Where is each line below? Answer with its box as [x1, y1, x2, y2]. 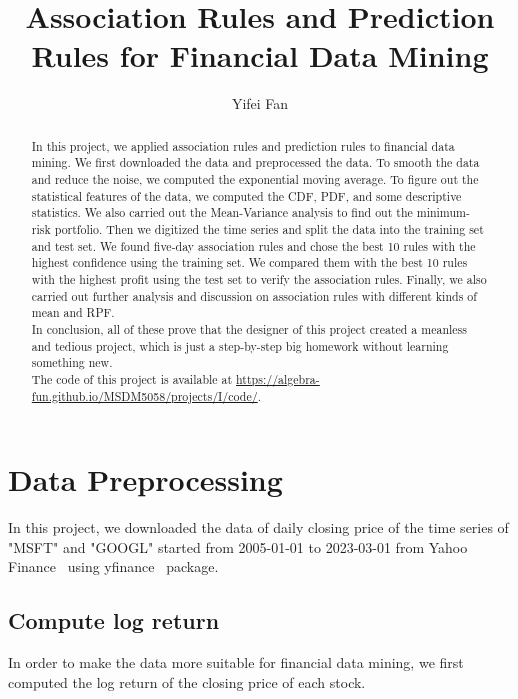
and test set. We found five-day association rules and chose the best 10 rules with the [31, 237, 476, 254]
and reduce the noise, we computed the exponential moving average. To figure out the [31, 171, 479, 188]
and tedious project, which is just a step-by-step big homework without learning [31, 337, 449, 354]
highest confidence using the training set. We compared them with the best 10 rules [31, 254, 468, 271]
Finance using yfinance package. [8, 556, 219, 577]
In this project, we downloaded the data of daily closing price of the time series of [8, 517, 509, 538]
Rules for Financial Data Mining [31, 35, 489, 76]
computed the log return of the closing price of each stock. [8, 671, 366, 692]
